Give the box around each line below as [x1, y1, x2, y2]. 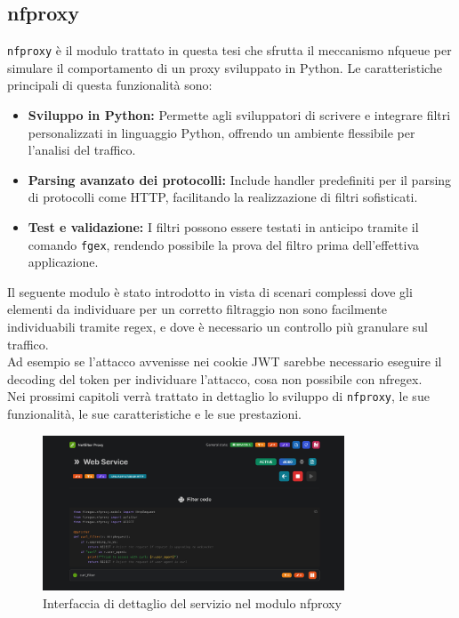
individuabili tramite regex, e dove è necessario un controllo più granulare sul [7, 317, 428, 336]
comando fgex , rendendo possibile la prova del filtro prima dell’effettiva [28, 235, 420, 253]
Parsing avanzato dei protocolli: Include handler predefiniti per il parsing [28, 170, 452, 189]
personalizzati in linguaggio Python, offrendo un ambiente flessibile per [28, 123, 415, 141]
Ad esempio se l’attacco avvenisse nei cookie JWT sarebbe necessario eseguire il [7, 352, 442, 371]
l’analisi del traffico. [28, 140, 136, 159]
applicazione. [28, 253, 99, 271]
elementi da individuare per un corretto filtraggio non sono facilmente [7, 300, 387, 318]
